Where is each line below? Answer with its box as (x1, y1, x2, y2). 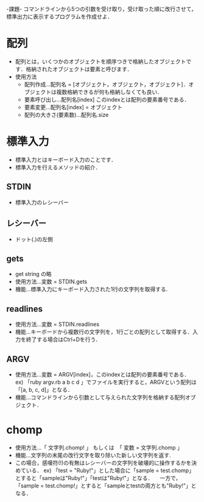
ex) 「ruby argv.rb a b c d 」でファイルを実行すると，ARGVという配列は (15, 378, 197, 386)
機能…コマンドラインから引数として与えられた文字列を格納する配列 (15, 394, 186, 401)
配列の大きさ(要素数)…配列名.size (24, 111, 109, 118)
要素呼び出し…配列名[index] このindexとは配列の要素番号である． (24, 96, 190, 103)
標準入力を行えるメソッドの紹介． (15, 163, 101, 171)
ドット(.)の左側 (15, 235, 54, 242)
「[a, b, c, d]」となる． (15, 386, 73, 393)
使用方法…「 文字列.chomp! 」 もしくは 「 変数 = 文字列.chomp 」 (15, 444, 183, 451)
